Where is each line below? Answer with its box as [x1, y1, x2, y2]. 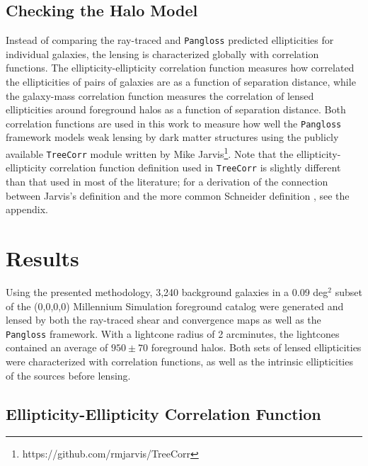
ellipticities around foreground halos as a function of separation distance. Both [6, 102, 346, 117]
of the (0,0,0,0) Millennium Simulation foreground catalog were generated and [6, 298, 344, 313]
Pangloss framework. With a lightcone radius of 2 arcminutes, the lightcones [6, 326, 340, 341]
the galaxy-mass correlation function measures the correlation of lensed [6, 88, 314, 103]
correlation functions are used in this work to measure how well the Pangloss [6, 115, 342, 130]
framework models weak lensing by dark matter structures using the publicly [6, 130, 339, 144]
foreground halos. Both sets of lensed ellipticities [151, 340, 362, 355]
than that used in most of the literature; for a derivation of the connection [6, 174, 328, 189]
